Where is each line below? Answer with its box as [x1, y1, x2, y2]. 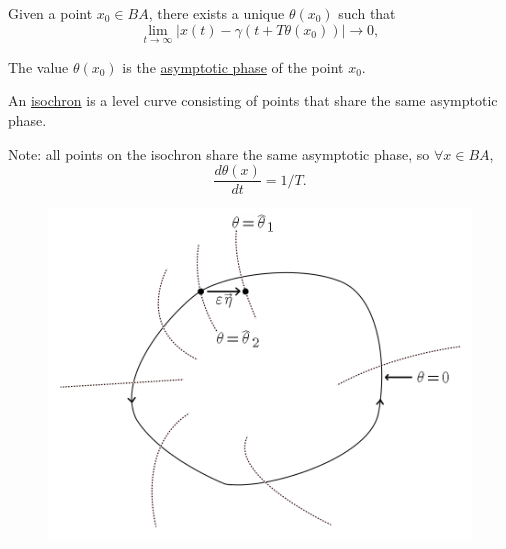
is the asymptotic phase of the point [122, 56, 344, 77]
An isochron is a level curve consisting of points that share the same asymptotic [8, 90, 498, 111]
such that [338, 3, 396, 23]
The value [8, 56, 69, 77]
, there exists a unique [148, 3, 285, 23]
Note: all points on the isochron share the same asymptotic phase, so [8, 143, 430, 164]
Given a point [8, 3, 93, 23]
